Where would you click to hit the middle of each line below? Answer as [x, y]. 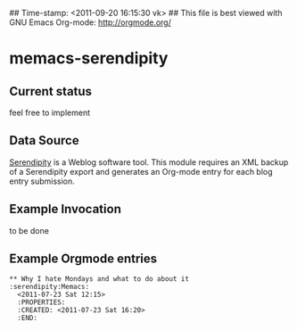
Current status [50, 91]
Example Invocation [66, 209]
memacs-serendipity [89, 58]
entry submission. [42, 181]
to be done [29, 230]
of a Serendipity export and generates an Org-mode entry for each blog [141, 171]
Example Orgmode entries [83, 259]
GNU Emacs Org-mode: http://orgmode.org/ [91, 22]
